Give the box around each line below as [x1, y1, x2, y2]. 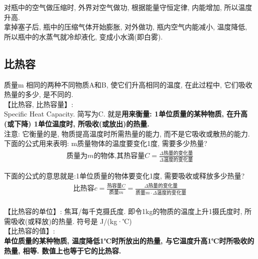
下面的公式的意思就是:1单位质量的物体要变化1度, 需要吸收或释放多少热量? [4, 170, 245, 181]
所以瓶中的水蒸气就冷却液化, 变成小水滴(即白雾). [4, 31, 163, 41]
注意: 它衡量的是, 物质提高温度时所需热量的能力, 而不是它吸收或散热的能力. [4, 128, 250, 138]
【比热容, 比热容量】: [4, 98, 73, 109]
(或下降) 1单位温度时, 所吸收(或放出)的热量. [4, 118, 149, 128]
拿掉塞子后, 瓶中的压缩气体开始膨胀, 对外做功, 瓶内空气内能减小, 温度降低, [4, 21, 247, 32]
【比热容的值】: [4, 225, 55, 236]
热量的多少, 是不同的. [4, 89, 73, 99]
